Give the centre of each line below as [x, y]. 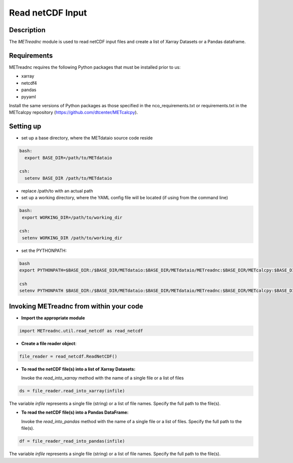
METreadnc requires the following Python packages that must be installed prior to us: [95, 67]
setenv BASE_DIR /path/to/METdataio [68, 178]
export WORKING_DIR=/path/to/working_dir [72, 217]
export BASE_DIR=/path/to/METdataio [68, 158]
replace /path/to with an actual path [57, 191]
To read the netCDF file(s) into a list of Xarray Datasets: [78, 369]
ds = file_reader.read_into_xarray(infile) [72, 391]
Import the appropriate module [53, 318]
